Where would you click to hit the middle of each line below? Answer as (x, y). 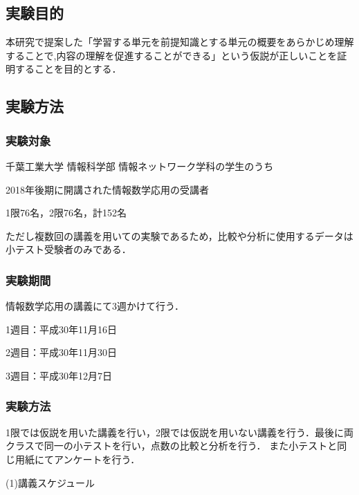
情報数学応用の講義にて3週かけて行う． (95, 306)
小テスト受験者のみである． (68, 249)
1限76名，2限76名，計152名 (66, 213)
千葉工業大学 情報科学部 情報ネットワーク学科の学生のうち (140, 166)
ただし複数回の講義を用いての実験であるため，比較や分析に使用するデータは (179, 235)
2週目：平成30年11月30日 (61, 352)
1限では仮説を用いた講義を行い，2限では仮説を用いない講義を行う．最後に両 (179, 432)
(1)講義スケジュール (50, 482)
